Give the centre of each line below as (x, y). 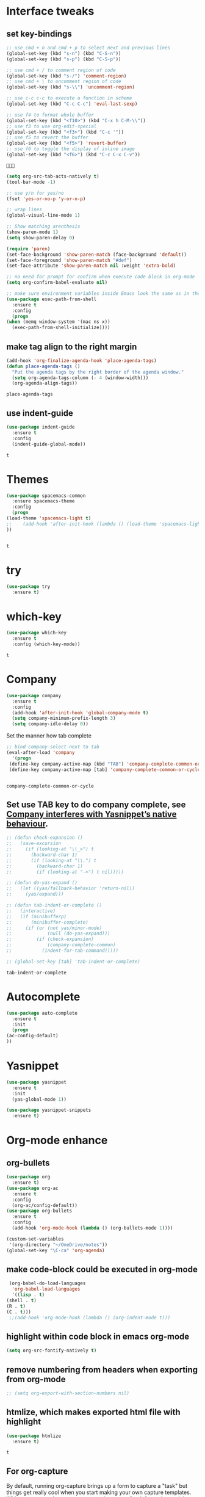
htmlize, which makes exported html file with (94, 1412)
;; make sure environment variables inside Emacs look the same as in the (103, 294)
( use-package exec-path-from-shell (52, 299)
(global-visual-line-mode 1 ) (43, 216)
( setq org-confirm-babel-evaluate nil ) (57, 283)
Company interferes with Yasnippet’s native (92, 814)
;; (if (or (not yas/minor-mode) (54, 928)
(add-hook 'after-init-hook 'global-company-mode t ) (80, 712)
